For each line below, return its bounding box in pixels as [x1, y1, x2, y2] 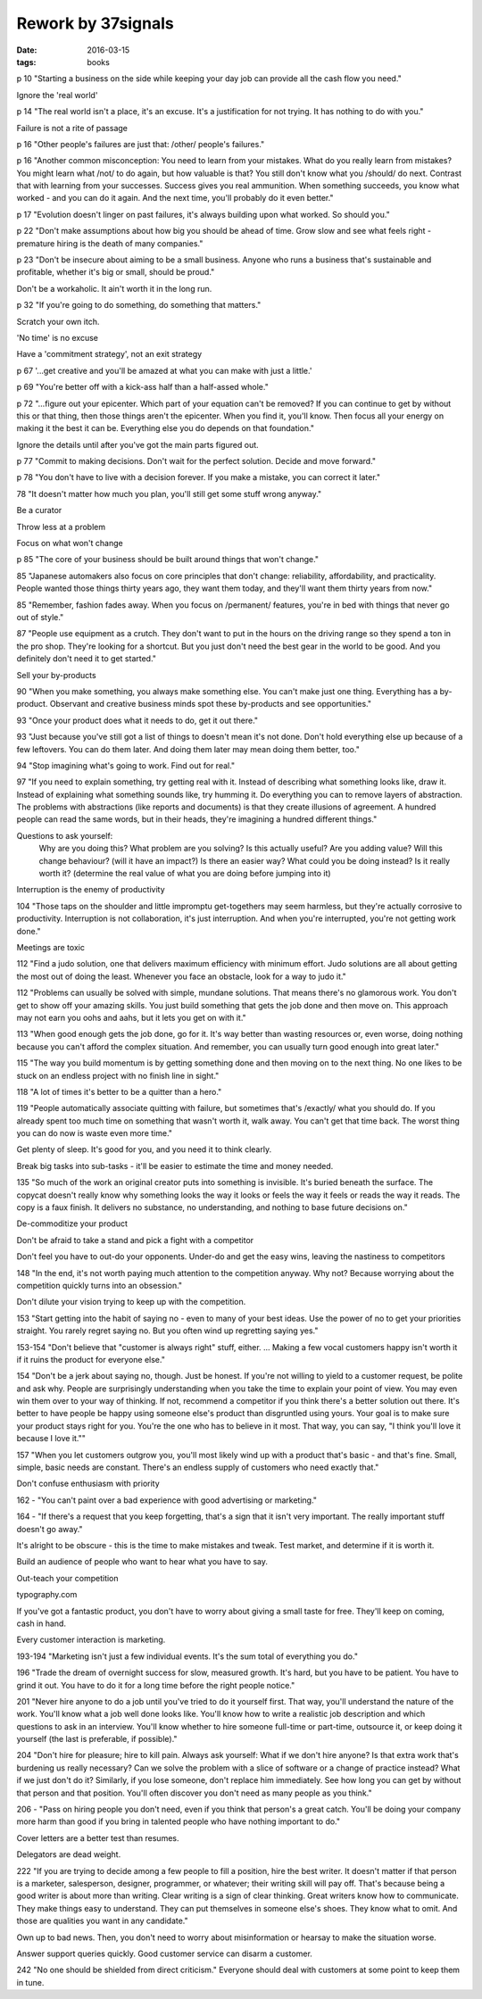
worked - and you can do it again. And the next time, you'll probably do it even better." [16, 193, 334, 203]
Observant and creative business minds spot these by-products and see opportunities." [49, 699, 372, 709]
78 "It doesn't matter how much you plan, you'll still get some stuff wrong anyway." [16, 488, 322, 499]
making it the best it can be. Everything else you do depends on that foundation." [16, 423, 314, 434]
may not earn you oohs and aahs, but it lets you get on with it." [16, 1012, 247, 1023]
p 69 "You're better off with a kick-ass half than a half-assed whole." [16, 382, 270, 393]
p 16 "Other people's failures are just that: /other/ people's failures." [16, 138, 265, 149]
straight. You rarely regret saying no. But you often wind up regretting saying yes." [16, 1325, 319, 1336]
